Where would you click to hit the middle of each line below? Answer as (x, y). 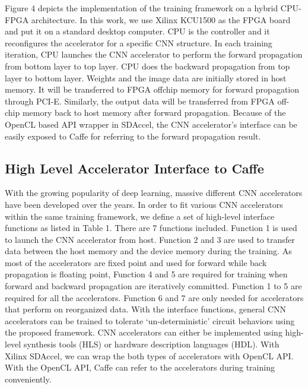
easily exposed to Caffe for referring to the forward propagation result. (133, 136)
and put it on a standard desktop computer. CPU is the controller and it (137, 31)
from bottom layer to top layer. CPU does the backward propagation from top (147, 66)
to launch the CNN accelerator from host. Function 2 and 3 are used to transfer (150, 239)
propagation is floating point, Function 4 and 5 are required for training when (146, 274)
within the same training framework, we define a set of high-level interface (140, 216)
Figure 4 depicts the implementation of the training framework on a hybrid (142, 8)
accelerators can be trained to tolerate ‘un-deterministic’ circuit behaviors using (150, 320)
